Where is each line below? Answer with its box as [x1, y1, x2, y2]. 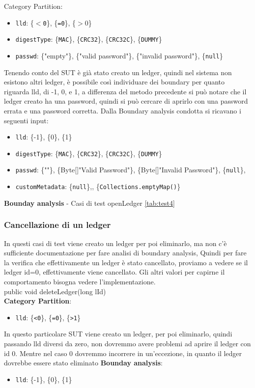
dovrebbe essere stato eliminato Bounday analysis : [4, 358, 163, 368]
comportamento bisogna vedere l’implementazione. [4, 276, 156, 286]
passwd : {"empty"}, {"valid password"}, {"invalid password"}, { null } [15, 50, 223, 60]
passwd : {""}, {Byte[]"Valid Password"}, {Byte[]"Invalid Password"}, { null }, [15, 165, 246, 175]
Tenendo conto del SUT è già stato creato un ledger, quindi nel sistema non [4, 67, 232, 77]
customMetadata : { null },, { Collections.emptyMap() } [15, 181, 181, 192]
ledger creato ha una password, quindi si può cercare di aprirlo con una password [4, 96, 248, 106]
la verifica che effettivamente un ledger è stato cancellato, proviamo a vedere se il [4, 257, 248, 267]
